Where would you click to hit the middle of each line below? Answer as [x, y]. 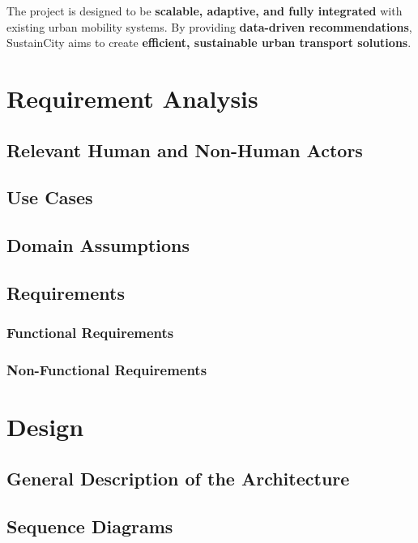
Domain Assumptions [98, 245]
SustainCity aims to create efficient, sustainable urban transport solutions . [209, 43]
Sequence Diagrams [90, 526]
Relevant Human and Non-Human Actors [185, 150]
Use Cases [50, 197]
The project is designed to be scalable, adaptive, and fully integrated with [205, 11]
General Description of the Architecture [178, 478]
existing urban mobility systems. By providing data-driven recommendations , [209, 26]
